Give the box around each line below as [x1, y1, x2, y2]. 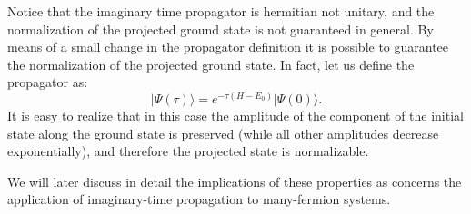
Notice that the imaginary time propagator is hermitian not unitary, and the [7, 2, 435, 20]
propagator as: [7, 73, 88, 92]
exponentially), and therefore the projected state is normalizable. [7, 141, 369, 160]
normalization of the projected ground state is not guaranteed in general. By [7, 19, 434, 38]
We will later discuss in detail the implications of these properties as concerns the [7, 171, 462, 190]
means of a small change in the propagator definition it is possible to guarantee [7, 37, 449, 56]
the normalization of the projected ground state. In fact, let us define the [7, 54, 415, 73]
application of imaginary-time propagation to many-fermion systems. [7, 190, 391, 209]
